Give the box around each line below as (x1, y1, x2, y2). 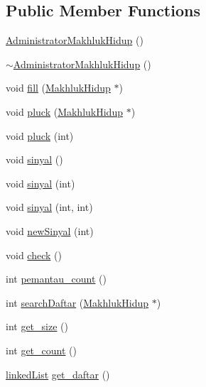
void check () (6, 247, 62, 262)
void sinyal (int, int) (6, 200, 93, 214)
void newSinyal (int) (6, 223, 94, 238)
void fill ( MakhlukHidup (6, 80, 111, 95)
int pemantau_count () (6, 271, 107, 286)
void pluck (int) (6, 128, 74, 143)
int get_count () (6, 342, 77, 357)
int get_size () (6, 319, 68, 334)
